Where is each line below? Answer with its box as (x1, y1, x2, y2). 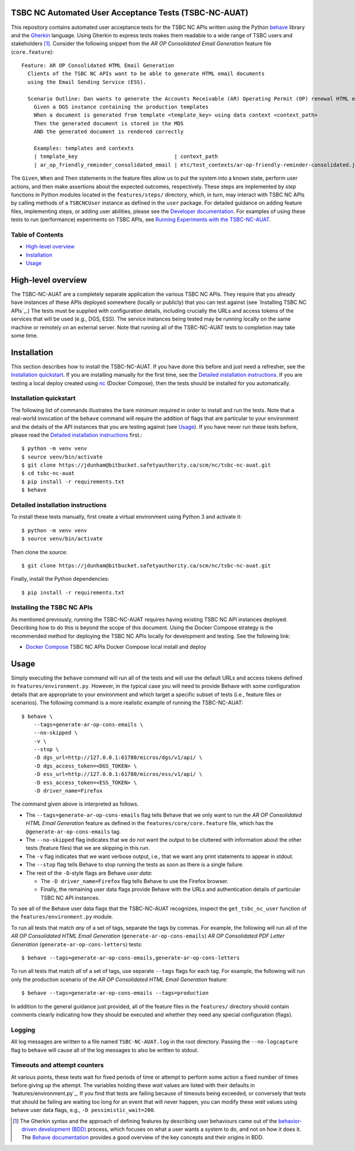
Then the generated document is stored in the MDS (33, 120, 184, 127)
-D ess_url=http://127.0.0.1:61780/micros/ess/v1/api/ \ (33, 771, 202, 778)
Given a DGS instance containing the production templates (33, 104, 209, 111)
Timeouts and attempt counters (11, 1061, 104, 1069)
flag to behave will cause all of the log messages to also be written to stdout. (11, 1046, 199, 1053)
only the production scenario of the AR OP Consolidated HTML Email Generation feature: (11, 976, 228, 983)
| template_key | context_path (33, 153, 218, 160)
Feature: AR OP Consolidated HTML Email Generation (21, 62, 175, 69)
